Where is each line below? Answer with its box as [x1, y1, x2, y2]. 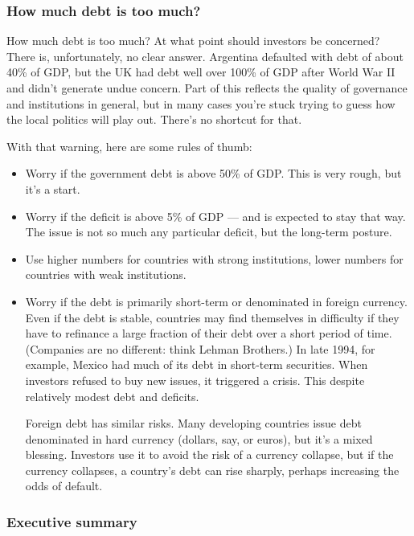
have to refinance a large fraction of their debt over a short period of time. [25, 325, 392, 342]
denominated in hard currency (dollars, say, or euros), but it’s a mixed [25, 430, 373, 447]
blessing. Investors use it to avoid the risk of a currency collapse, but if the [25, 446, 394, 463]
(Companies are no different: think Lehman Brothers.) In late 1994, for [25, 340, 375, 357]
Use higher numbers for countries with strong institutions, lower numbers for [25, 250, 404, 267]
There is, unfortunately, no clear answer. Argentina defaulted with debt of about [6, 47, 404, 64]
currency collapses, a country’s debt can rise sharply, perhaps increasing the [25, 461, 400, 478]
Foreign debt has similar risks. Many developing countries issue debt [25, 415, 362, 432]
